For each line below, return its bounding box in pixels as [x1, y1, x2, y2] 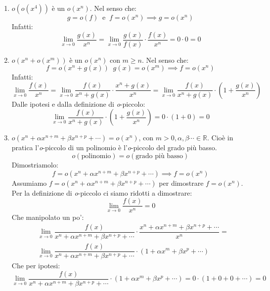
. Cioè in [207, 132, 233, 143]
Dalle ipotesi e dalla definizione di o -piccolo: [11, 98, 145, 109]
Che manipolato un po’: [11, 212, 84, 222]
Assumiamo [11, 177, 47, 188]
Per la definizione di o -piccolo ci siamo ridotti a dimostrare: [11, 187, 192, 198]
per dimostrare [159, 177, 204, 188]
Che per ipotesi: [11, 260, 60, 271]
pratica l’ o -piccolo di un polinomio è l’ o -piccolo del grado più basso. [11, 142, 217, 153]
